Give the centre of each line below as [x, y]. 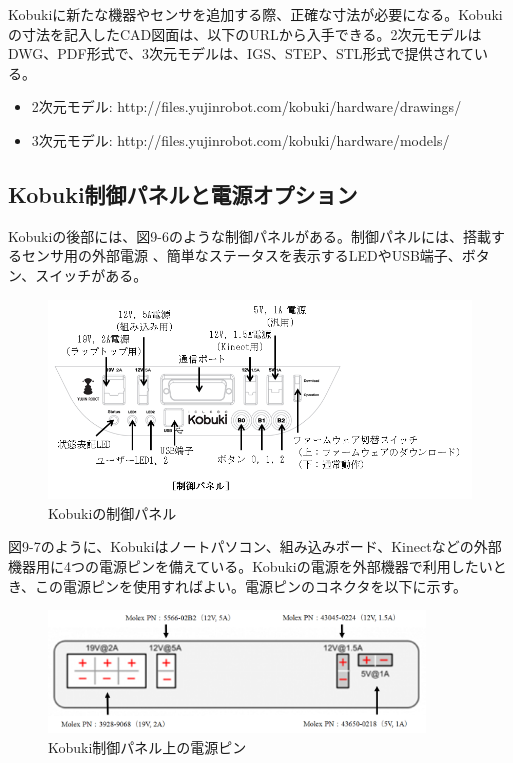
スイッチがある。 [91, 274]
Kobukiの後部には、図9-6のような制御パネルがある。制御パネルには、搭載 [250, 235]
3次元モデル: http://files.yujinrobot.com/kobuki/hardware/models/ [240, 139]
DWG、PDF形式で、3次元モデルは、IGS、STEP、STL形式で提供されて [241, 53]
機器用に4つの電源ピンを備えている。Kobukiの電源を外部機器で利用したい [250, 566]
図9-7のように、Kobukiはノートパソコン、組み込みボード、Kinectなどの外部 [255, 546]
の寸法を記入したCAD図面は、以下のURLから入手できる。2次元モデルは [245, 33]
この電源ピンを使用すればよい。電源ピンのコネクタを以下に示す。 [251, 585]
